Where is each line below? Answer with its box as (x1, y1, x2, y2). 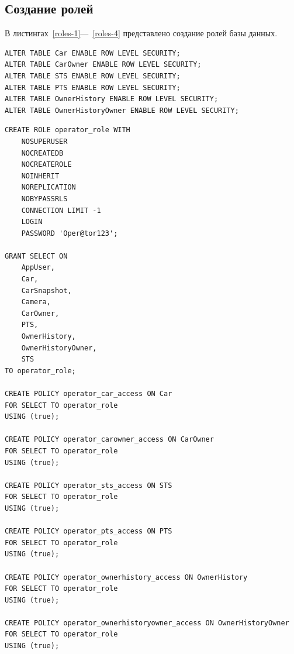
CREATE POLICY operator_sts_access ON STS (5, 481, 172, 490)
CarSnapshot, (21, 286, 72, 295)
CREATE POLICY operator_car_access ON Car (5, 390, 172, 398)
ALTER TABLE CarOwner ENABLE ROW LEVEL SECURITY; (5, 60, 202, 69)
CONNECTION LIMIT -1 (21, 206, 101, 215)
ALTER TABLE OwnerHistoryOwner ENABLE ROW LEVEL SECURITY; (5, 106, 239, 115)
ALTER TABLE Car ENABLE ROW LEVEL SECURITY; (5, 49, 181, 57)
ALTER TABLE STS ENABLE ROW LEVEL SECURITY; (5, 71, 181, 80)
